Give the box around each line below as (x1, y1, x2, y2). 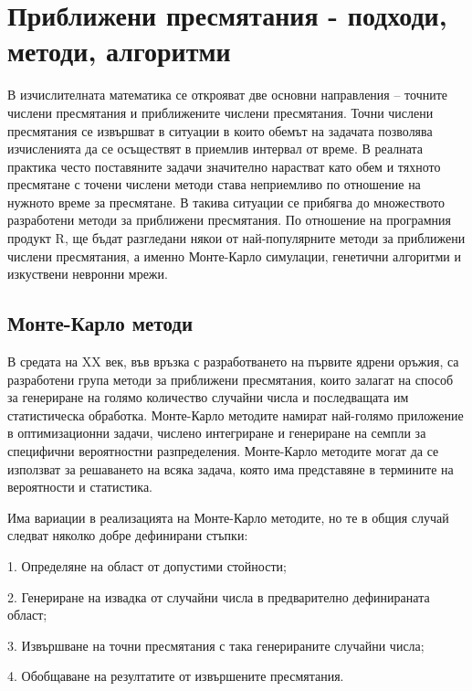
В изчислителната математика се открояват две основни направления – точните (7, 85, 448, 104)
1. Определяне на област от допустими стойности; (7, 556, 287, 575)
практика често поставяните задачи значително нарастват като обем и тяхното (7, 156, 441, 175)
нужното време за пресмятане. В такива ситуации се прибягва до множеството (7, 192, 446, 211)
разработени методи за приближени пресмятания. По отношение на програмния (7, 210, 451, 229)
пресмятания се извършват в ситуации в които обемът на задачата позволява (7, 121, 433, 140)
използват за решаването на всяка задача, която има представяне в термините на (7, 459, 454, 478)
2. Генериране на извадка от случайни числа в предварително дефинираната (7, 587, 430, 606)
